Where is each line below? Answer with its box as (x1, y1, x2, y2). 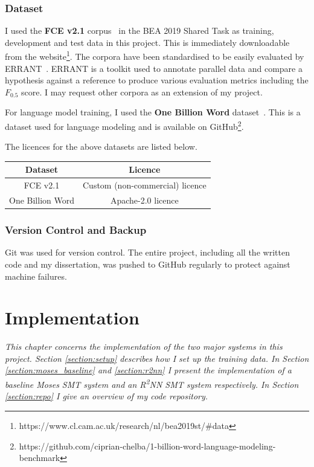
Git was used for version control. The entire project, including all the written (5, 246, 290, 259)
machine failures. (5, 269, 67, 282)
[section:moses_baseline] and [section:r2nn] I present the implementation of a (5, 364, 292, 376)
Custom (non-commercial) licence (82, 179, 207, 192)
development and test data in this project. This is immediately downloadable (5, 36, 290, 48)
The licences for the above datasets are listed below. (5, 140, 197, 153)
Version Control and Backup (5, 222, 147, 237)
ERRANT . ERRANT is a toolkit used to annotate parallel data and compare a (5, 62, 303, 74)
